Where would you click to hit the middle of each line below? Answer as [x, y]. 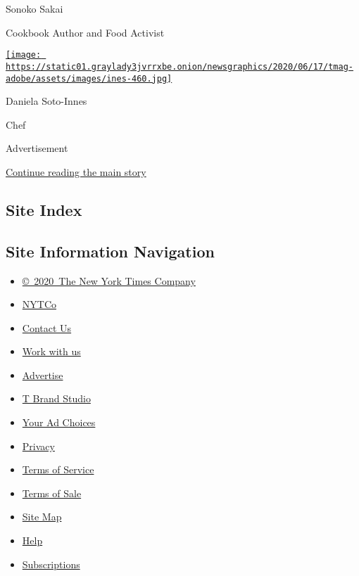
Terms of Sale [52, 493]
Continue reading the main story [76, 171]
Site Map [42, 517]
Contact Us [47, 327]
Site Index [44, 209]
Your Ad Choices [59, 422]
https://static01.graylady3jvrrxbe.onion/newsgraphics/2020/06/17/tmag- [179, 66]
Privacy [38, 446]
